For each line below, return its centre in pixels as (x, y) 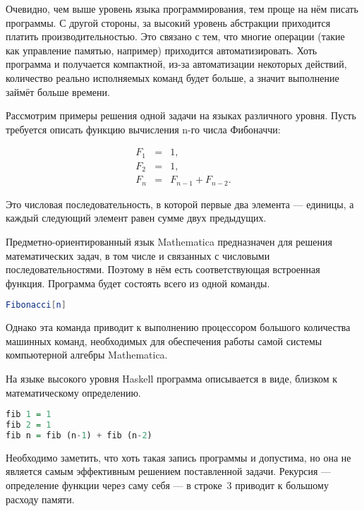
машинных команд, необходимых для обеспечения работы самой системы (164, 341)
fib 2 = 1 (29, 425)
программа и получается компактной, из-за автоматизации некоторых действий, (176, 64)
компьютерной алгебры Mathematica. (87, 355)
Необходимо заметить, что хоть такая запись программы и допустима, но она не (178, 457)
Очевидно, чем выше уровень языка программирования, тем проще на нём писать (182, 8)
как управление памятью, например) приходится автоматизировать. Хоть (162, 50)
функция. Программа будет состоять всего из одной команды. (138, 283)
